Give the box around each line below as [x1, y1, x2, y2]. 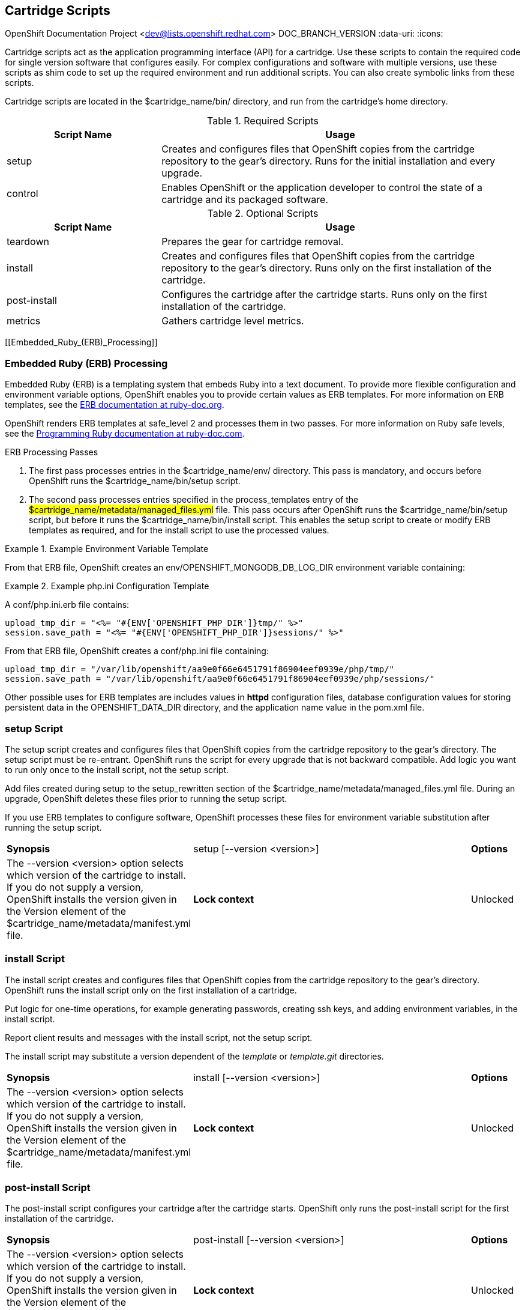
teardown [7, 235, 49, 248]
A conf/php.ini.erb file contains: [5, 599, 130, 610]
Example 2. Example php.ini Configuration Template [5, 581, 209, 592]
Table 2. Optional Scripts [207, 207, 319, 220]
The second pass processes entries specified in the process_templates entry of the [29, 494, 359, 505]
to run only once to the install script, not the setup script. [5, 764, 229, 775]
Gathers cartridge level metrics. [161, 315, 304, 327]
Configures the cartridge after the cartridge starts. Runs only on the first [161, 288, 487, 301]
